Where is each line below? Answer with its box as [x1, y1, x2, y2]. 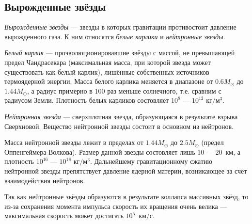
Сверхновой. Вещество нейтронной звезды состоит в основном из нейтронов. [4, 121, 234, 131]
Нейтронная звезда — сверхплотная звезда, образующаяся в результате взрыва [4, 111, 238, 121]
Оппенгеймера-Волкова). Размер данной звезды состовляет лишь [4, 146, 195, 157]
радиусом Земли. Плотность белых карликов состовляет [4, 95, 169, 105]
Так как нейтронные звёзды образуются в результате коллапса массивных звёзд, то [4, 192, 249, 202]
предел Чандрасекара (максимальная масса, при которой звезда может [4, 57, 211, 67]
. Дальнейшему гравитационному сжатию [90, 156, 213, 166]
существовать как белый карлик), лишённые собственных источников [4, 66, 209, 77]
